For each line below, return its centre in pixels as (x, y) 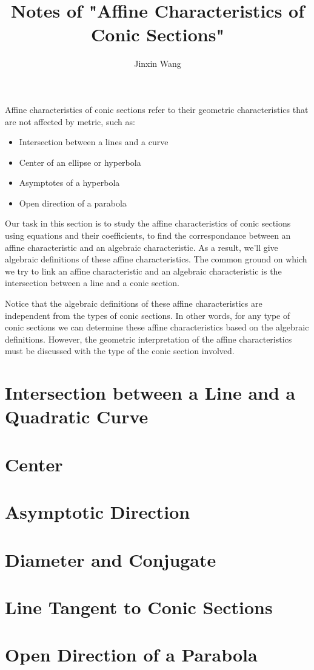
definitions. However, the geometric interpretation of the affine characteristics (149, 339)
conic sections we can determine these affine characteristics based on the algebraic (157, 327)
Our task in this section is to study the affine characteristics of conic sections (148, 223)
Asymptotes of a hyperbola (69, 183)
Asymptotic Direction (98, 512)
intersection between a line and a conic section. (92, 283)
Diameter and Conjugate (111, 559)
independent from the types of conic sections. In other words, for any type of (148, 315)
